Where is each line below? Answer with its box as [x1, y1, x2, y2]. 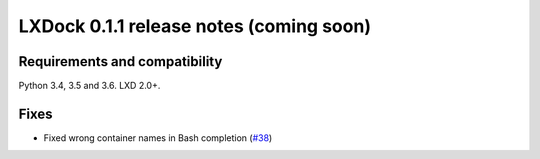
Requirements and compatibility [18, 53, 223, 70]
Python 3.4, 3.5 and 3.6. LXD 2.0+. [18, 80, 161, 92]
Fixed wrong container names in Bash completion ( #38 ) [43, 131, 273, 144]
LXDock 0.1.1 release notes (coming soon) [18, 15, 372, 37]
